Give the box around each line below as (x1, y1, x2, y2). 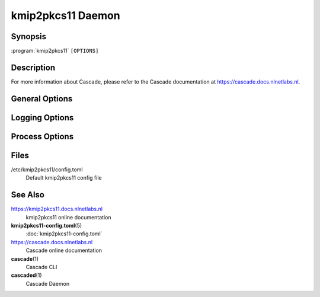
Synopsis (11, 31, 47, 41)
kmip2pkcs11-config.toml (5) (11, 222, 82, 229)
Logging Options (11, 113, 74, 123)
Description (11, 62, 56, 72)
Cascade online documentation (25, 247, 103, 254)
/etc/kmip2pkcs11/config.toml (11, 166, 83, 173)
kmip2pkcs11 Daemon (11, 9, 121, 22)
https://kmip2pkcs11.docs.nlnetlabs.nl (11, 205, 103, 213)
